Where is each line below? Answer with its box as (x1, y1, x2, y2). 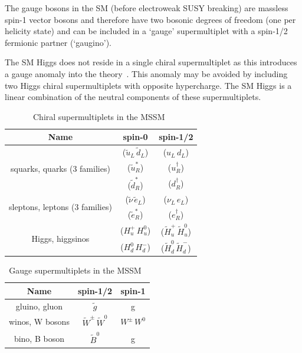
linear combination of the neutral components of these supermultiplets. (5, 91, 261, 103)
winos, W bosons (9, 315, 70, 328)
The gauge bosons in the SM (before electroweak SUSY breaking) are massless (5, 2, 288, 14)
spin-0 (123, 131, 148, 143)
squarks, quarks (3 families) (11, 162, 110, 174)
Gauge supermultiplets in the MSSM (9, 264, 142, 277)
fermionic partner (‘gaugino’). (5, 36, 111, 48)
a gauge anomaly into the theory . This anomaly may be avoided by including (5, 67, 288, 79)
